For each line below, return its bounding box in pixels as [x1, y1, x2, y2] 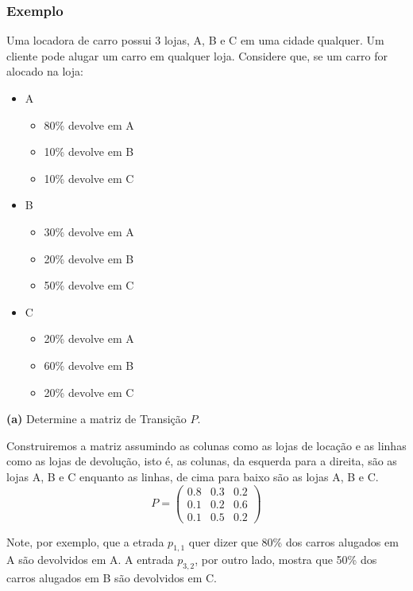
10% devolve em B [44, 143, 134, 160]
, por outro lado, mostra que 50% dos [195, 551, 377, 568]
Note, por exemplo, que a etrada [6, 533, 164, 550]
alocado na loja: [6, 63, 83, 80]
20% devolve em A [44, 330, 134, 347]
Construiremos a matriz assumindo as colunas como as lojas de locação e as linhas [6, 437, 407, 453]
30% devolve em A [44, 223, 134, 239]
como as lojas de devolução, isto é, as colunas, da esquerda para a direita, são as [6, 453, 397, 469]
